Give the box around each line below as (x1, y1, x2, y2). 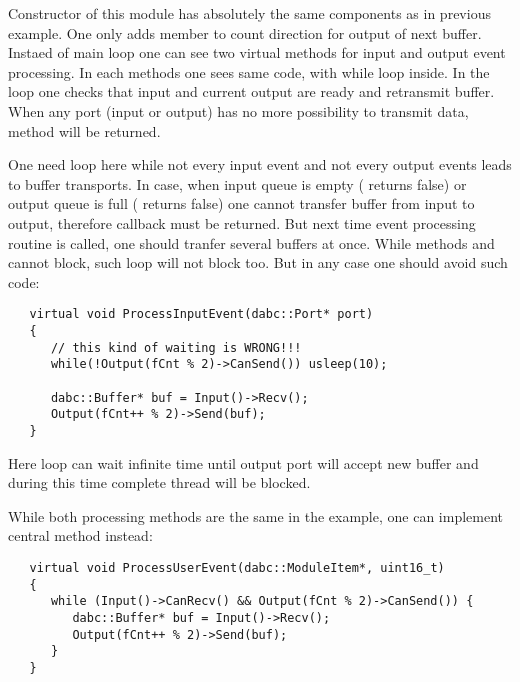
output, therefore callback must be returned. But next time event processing (8, 212, 476, 233)
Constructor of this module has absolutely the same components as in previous (8, 3, 491, 23)
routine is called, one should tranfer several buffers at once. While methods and (8, 232, 495, 253)
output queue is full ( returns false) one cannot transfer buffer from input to (8, 193, 475, 214)
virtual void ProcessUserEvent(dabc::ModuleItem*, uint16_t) (29, 560, 445, 575)
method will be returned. (8, 120, 161, 141)
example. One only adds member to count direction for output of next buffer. (8, 22, 482, 43)
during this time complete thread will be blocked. (8, 472, 311, 493)
